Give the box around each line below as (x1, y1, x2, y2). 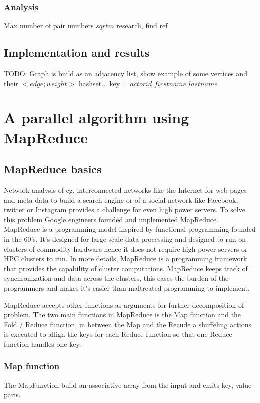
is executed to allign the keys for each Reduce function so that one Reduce (4, 329, 232, 339)
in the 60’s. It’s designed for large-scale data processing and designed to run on (4, 233, 246, 244)
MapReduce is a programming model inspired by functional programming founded (4, 224, 256, 234)
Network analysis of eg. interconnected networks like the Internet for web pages (4, 184, 247, 195)
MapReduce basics (4, 161, 102, 177)
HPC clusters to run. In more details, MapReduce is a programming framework (4, 253, 247, 264)
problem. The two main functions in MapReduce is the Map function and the (4, 309, 241, 320)
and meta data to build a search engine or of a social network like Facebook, (4, 194, 238, 205)
